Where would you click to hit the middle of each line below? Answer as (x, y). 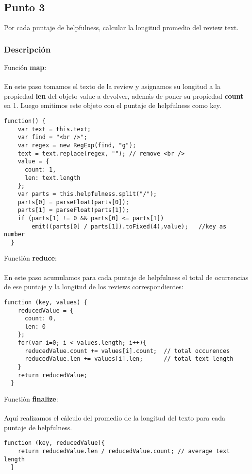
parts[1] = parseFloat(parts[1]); (73, 210)
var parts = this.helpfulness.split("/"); (87, 194)
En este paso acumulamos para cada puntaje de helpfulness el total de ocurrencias (126, 277)
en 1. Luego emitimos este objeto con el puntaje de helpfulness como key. (113, 105)
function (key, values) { (46, 302)
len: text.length (52, 178)
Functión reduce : (30, 258)
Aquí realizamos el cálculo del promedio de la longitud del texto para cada (115, 418)
